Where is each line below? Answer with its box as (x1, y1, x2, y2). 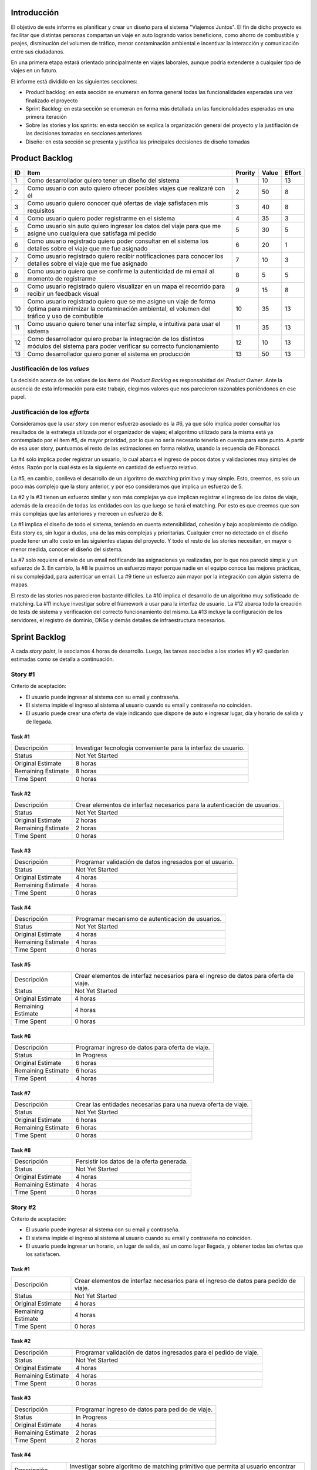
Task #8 (11, 1147, 31, 1154)
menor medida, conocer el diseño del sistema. (11, 546, 123, 553)
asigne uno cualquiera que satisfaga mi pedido (27, 229, 157, 238)
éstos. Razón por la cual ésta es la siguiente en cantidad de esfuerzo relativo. (11, 464, 198, 471)
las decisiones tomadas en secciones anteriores (25, 130, 142, 137)
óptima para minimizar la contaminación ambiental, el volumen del (27, 305, 210, 313)
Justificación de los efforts (11, 407, 90, 416)
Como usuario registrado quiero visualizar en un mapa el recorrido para (27, 282, 225, 290)
